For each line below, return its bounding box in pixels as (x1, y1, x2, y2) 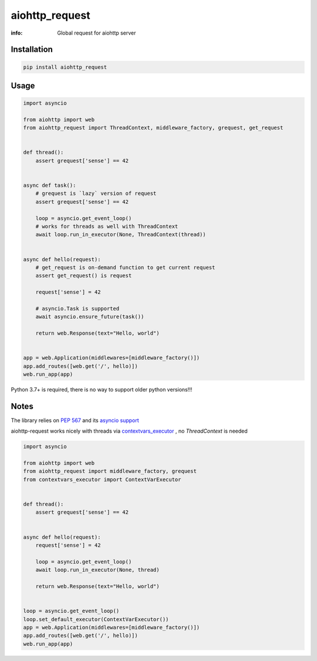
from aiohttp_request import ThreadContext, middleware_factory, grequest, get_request (23, 124, 284, 131)
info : (11, 29, 23, 36)
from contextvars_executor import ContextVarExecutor (23, 476, 181, 483)
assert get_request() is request (35, 272, 132, 279)
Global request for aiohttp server (57, 29, 136, 36)
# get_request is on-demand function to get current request (35, 264, 215, 271)
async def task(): (23, 182, 76, 189)
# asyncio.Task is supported (35, 305, 120, 312)
